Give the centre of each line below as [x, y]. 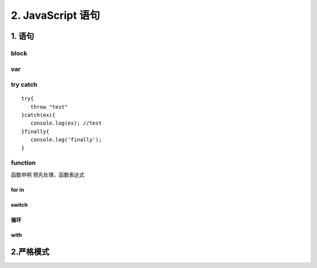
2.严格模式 [30, 252]
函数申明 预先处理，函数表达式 [48, 175]
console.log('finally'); [66, 140]
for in [18, 190]
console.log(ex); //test [66, 123]
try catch [24, 85]
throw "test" [49, 107]
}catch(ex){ [38, 115]
